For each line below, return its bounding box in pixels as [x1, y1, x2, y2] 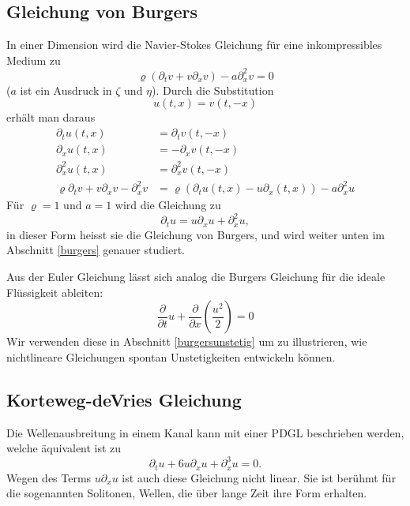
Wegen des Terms [6, 469, 92, 485]
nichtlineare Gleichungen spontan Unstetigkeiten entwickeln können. [6, 348, 336, 365]
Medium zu [6, 51, 61, 68]
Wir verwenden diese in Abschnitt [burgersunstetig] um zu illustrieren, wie [6, 333, 367, 350]
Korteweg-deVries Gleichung [6, 387, 242, 411]
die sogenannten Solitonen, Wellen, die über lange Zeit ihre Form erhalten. [6, 485, 367, 501]
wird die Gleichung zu [115, 197, 221, 213]
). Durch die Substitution [152, 81, 274, 98]
